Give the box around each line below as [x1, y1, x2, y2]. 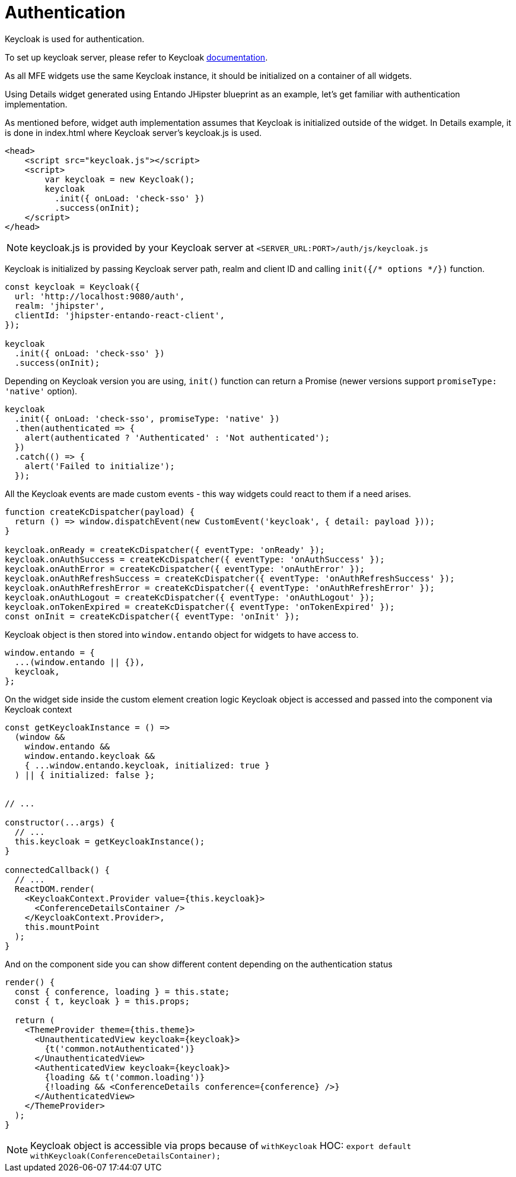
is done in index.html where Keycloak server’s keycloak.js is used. [5, 127, 262, 138]
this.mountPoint [24, 922, 100, 932]
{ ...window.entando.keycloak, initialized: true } [24, 760, 270, 770]
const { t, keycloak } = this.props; [14, 996, 190, 1006]
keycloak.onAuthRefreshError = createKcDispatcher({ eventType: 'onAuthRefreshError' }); [5, 583, 435, 593]
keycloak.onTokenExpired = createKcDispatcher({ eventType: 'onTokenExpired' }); [5, 602, 395, 612]
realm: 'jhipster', [14, 300, 105, 311]
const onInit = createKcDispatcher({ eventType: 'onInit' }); [5, 611, 300, 621]
